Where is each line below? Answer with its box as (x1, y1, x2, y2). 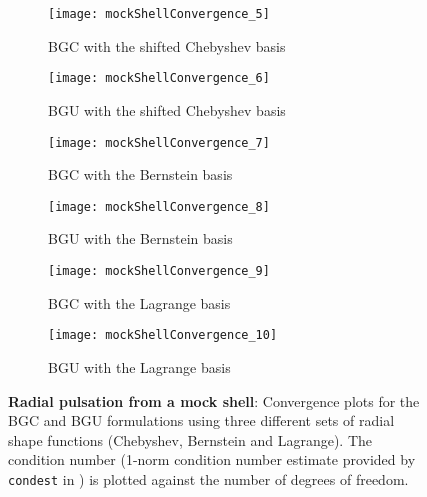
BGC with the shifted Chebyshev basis (48, 35, 286, 56)
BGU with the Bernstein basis (48, 228, 233, 249)
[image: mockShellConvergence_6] (48, 71, 270, 86)
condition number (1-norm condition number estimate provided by (8, 449, 416, 470)
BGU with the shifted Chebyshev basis (48, 99, 286, 120)
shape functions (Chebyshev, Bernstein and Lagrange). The (8, 429, 373, 450)
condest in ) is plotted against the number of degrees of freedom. (8, 468, 409, 489)
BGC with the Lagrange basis (48, 292, 231, 313)
